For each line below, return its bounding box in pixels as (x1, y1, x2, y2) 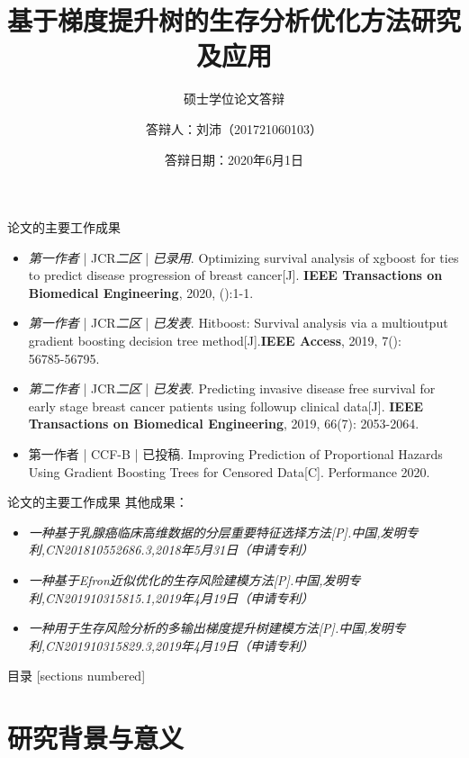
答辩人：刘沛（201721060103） (146, 119, 322, 138)
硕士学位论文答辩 (184, 89, 284, 108)
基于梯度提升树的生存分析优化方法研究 (7, 2, 462, 39)
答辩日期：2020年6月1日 (165, 149, 303, 168)
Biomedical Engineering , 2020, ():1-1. (28, 283, 254, 302)
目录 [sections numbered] (7, 666, 146, 685)
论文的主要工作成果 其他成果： (7, 492, 188, 511)
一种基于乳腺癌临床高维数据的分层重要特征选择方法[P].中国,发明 (28, 522, 406, 541)
